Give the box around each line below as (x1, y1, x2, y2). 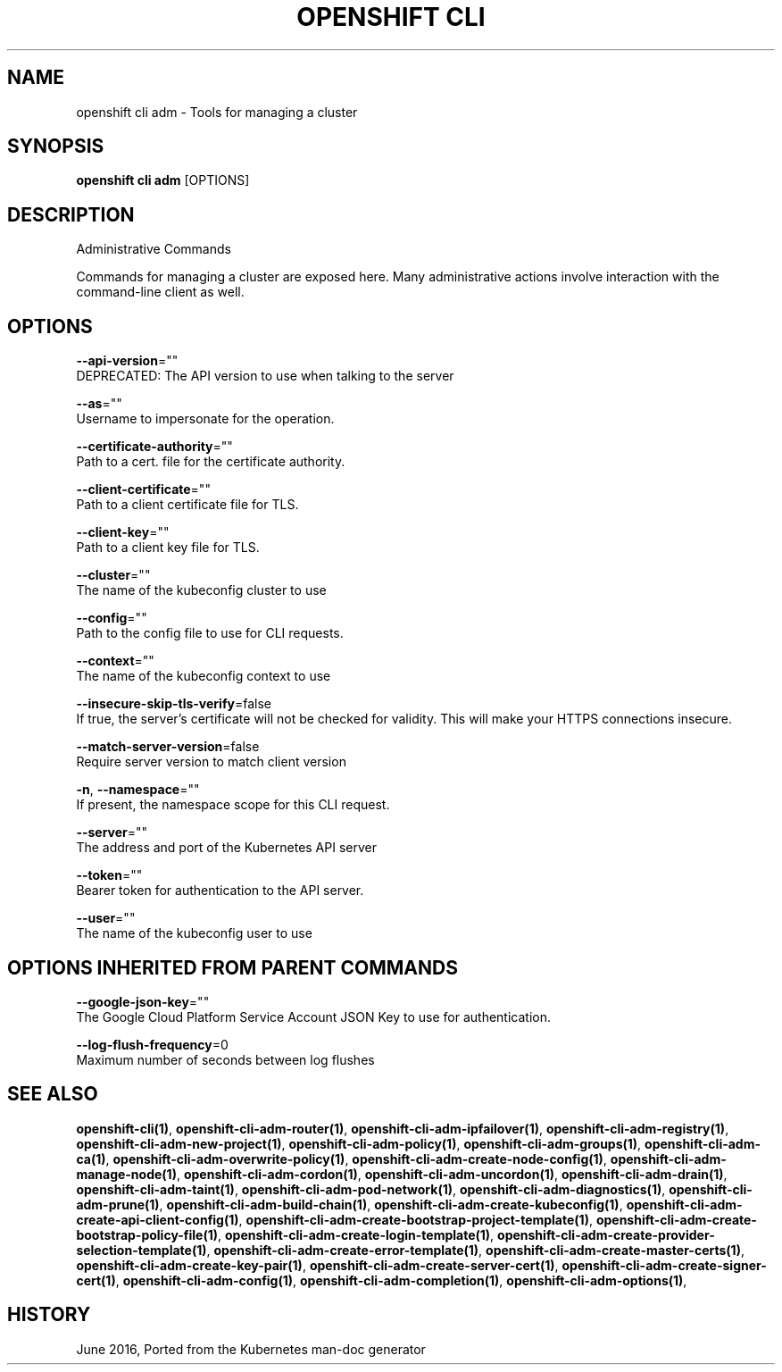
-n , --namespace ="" (76, 782, 200, 798)
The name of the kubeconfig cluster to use (76, 582, 327, 598)
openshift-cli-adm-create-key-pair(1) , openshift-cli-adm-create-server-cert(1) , (76, 1257, 559, 1273)
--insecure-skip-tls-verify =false (76, 696, 271, 712)
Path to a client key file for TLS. (76, 540, 260, 556)
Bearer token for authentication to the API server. (76, 883, 364, 899)
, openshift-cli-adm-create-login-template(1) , (218, 1226, 495, 1242)
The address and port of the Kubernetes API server (76, 840, 377, 856)
